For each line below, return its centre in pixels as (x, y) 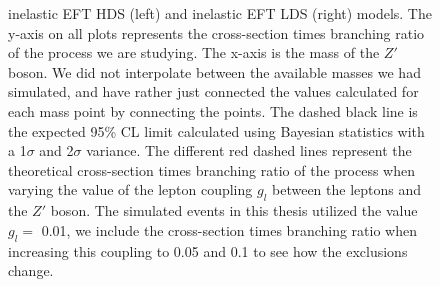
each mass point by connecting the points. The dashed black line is (213, 110)
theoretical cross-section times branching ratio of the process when (212, 169)
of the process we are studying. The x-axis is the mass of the (194, 52)
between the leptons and (347, 189)
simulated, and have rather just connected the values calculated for (213, 91)
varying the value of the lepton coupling (130, 189)
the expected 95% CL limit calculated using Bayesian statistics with (216, 130)
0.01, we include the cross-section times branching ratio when (229, 229)
